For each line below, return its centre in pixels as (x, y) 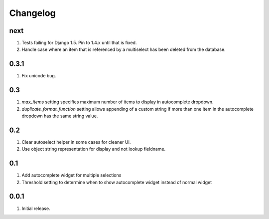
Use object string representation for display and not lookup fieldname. (94, 149)
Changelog (32, 13)
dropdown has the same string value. (60, 116)
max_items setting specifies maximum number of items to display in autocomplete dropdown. (118, 102)
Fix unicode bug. (39, 76)
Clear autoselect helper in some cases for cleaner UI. (76, 142)
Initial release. (36, 208)
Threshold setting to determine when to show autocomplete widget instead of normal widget (117, 182)
